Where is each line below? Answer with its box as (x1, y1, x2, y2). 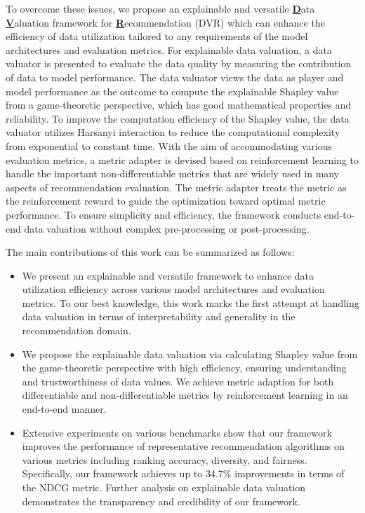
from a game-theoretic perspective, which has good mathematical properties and (6, 97, 352, 112)
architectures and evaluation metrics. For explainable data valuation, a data (6, 42, 332, 57)
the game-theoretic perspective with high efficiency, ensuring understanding (22, 360, 347, 375)
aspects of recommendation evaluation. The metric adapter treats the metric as (6, 179, 347, 194)
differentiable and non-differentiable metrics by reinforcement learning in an (22, 388, 348, 402)
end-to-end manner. (22, 402, 107, 416)
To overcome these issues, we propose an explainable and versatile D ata (6, 1, 315, 15)
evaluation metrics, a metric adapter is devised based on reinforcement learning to (6, 152, 359, 167)
